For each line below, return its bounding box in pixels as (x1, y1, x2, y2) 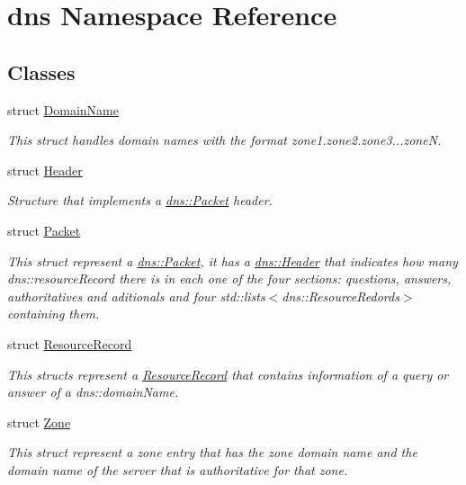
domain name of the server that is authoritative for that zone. (7, 460, 348, 479)
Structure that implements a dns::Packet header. (7, 191, 273, 210)
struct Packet (7, 220, 81, 239)
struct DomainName (7, 100, 119, 119)
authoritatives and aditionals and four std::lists (7, 286, 265, 305)
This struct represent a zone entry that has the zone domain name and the (7, 443, 417, 462)
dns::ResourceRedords (282, 286, 399, 305)
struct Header (7, 160, 83, 179)
